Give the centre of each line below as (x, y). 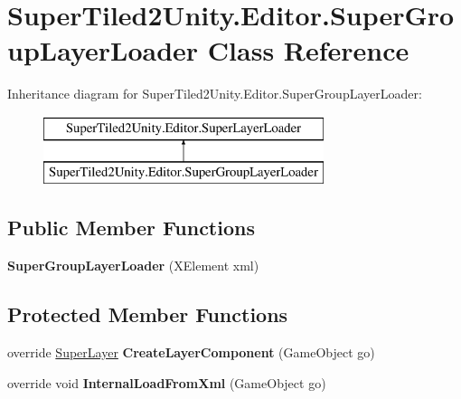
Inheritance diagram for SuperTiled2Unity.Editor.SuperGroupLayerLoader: (215, 94)
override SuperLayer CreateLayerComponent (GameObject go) (191, 352)
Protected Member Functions (148, 314)
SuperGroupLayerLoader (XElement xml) (133, 266)
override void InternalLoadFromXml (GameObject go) (167, 382)
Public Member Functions (131, 228)
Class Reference (308, 50)
